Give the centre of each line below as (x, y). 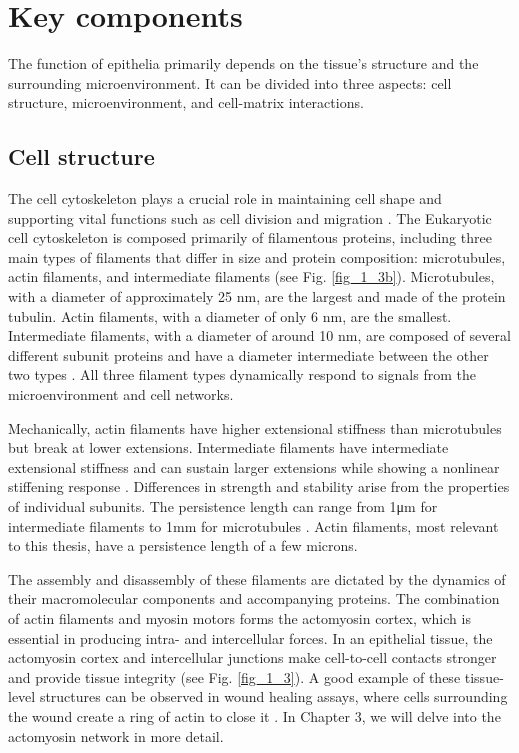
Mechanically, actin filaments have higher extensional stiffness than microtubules (255, 427)
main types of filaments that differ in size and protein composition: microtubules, (257, 256)
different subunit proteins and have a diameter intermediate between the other (248, 354)
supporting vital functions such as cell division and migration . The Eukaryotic (250, 217)
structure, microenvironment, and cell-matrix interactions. (186, 102)
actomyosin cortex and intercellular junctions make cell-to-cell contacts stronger (252, 657)
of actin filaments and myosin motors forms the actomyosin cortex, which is (239, 617)
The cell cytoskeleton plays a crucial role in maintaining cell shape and (225, 198)
